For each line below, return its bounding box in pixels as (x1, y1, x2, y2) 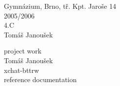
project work (4, 46, 42, 56)
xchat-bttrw (4, 65, 39, 75)
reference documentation (4, 74, 77, 85)
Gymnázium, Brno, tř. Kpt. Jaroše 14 (4, 1, 116, 11)
